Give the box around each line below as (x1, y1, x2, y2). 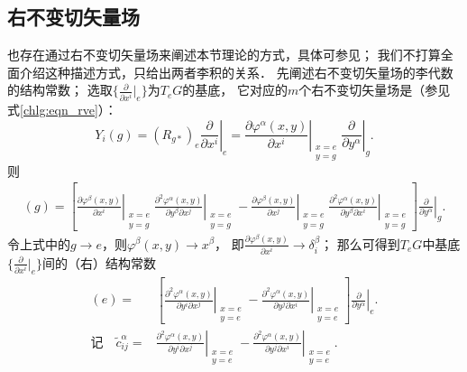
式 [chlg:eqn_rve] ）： (7, 100, 117, 119)
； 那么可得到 (320, 234, 400, 253)
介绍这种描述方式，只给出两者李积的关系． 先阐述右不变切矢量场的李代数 (19, 62, 453, 81)
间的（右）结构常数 (42, 253, 157, 272)
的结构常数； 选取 (7, 80, 113, 99)
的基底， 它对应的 (182, 80, 288, 99)
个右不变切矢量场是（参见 (298, 80, 451, 99)
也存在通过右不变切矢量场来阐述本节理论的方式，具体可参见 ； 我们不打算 (7, 45, 441, 64)
